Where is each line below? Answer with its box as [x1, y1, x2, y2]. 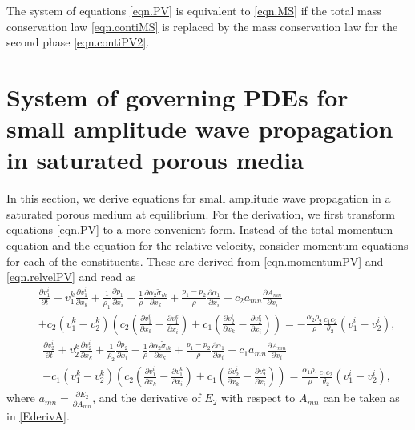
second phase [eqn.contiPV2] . [6, 34, 150, 50]
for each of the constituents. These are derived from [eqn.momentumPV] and [6, 252, 384, 269]
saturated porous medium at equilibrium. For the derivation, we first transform [6, 205, 396, 222]
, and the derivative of [92, 389, 201, 406]
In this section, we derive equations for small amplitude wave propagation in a [6, 190, 391, 207]
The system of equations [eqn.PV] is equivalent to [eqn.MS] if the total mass [6, 2, 381, 18]
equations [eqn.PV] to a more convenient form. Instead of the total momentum [6, 221, 393, 238]
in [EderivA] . [6, 408, 70, 424]
